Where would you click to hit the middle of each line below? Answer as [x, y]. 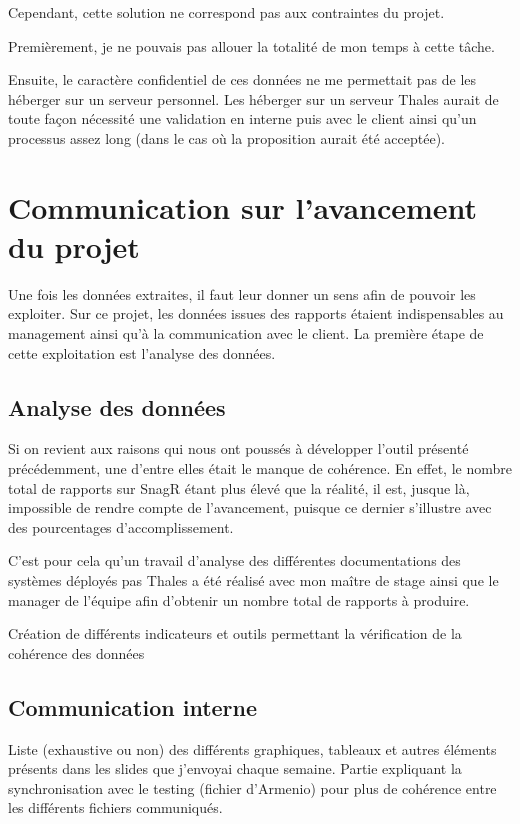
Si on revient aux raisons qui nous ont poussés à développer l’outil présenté [238, 448]
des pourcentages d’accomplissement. [121, 526]
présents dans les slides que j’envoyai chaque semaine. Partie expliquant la [235, 768]
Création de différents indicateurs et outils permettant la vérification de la [235, 633]
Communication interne [133, 706]
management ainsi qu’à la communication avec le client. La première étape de [246, 333]
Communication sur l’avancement [243, 206]
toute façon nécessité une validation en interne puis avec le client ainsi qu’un [242, 118]
